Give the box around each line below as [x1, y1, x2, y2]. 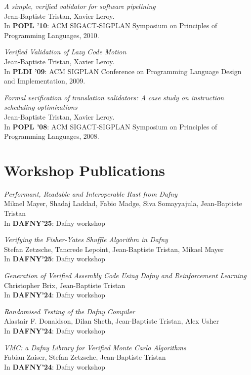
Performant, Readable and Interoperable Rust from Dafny [4, 188, 177, 199]
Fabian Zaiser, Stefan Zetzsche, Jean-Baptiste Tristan [4, 352, 166, 362]
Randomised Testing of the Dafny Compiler [4, 306, 135, 316]
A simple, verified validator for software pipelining [4, 1, 156, 11]
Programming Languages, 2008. [4, 131, 99, 141]
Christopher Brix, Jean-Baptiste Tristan [4, 280, 125, 290]
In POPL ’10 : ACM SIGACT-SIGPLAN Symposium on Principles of [4, 20, 217, 31]
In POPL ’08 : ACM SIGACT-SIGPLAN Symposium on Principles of [4, 121, 217, 131]
